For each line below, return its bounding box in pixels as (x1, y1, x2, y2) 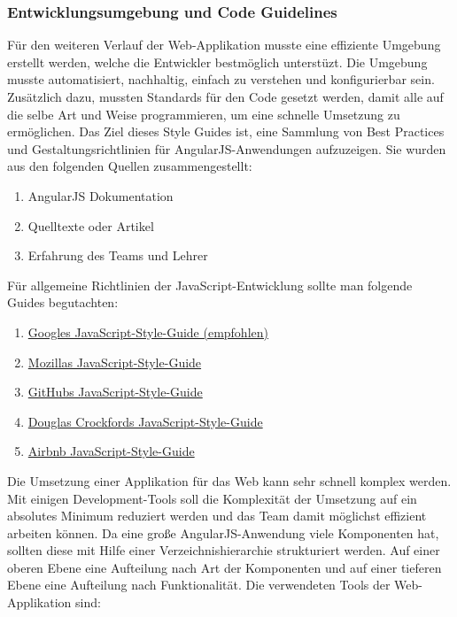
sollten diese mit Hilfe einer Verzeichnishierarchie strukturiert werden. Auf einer (7, 541, 440, 559)
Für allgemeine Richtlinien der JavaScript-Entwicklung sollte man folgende (7, 275, 413, 294)
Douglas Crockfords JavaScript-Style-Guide (27, 412, 263, 430)
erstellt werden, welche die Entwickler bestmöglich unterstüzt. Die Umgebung (7, 52, 428, 71)
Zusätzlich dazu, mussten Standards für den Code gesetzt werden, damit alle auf (7, 88, 444, 105)
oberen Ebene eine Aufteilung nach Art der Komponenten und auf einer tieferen (7, 558, 442, 576)
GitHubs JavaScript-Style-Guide (27, 382, 203, 401)
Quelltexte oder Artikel (27, 216, 154, 235)
